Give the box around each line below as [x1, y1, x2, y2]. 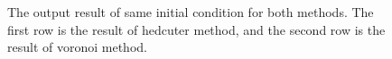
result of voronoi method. [7, 38, 147, 56]
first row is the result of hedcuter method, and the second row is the [7, 20, 386, 38]
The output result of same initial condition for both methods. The [7, 3, 374, 21]
